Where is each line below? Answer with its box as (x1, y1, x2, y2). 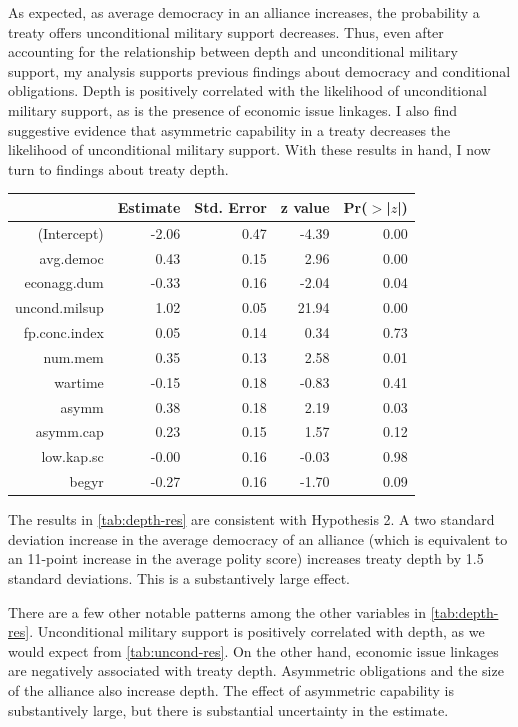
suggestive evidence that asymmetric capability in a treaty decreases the (8, 119, 451, 140)
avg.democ (39, 247, 104, 268)
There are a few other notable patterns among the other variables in (8, 601, 427, 622)
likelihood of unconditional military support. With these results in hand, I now (8, 139, 491, 160)
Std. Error (194, 196, 267, 217)
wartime (54, 371, 104, 392)
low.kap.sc (41, 446, 104, 467)
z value (280, 196, 330, 217)
